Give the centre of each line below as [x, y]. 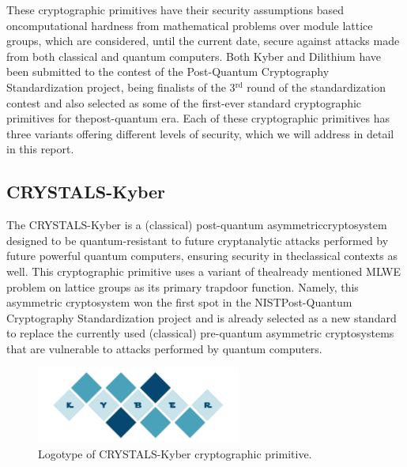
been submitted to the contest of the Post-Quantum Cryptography [168, 72]
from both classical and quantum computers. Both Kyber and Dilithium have [194, 56]
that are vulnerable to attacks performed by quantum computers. [164, 348]
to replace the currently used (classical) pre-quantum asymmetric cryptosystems [200, 333]
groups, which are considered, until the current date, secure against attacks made [203, 41]
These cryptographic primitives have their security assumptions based [175, 9]
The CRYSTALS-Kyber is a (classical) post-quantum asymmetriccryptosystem [197, 225]
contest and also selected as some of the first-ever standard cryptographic [184, 102]
